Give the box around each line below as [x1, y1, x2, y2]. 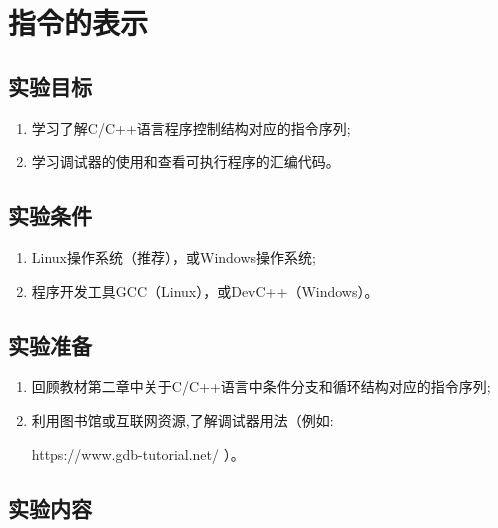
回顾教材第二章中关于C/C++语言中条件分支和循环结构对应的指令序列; [31, 376, 491, 397]
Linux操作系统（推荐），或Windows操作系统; [31, 246, 316, 267]
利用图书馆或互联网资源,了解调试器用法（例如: [31, 409, 334, 430]
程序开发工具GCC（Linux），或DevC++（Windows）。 [31, 280, 379, 301]
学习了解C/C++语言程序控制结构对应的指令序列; [31, 117, 351, 138]
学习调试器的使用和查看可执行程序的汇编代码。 [31, 151, 340, 172]
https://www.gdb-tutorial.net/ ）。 [31, 443, 245, 464]
